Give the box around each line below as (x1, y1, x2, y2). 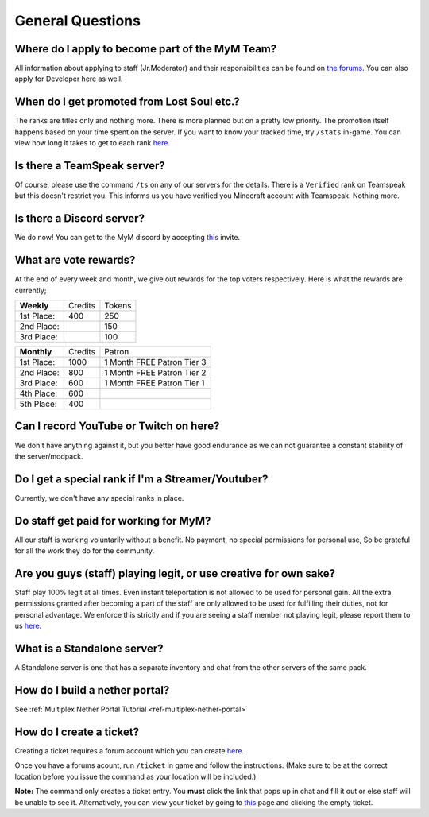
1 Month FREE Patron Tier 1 (104, 378, 205, 389)
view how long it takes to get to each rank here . (14, 138, 171, 148)
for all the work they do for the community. (14, 546, 155, 556)
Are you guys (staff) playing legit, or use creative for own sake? (14, 567, 335, 580)
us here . (14, 621, 42, 631)
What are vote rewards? (14, 254, 136, 267)
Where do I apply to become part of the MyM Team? (14, 42, 277, 56)
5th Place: (19, 398, 57, 409)
